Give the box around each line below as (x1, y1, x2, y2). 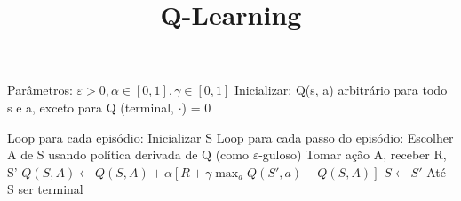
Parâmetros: (7, 81, 73, 99)
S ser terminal (7, 180, 83, 198)
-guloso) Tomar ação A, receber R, (258, 145, 447, 164)
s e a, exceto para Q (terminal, (7, 97, 174, 116)
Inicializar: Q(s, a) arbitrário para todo (234, 81, 448, 99)
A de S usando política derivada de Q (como (7, 145, 249, 164)
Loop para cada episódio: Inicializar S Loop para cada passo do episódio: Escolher (7, 128, 454, 146)
